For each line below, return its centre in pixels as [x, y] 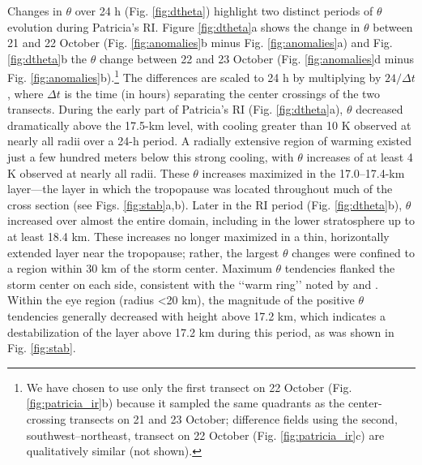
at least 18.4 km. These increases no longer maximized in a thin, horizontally [198, 236]
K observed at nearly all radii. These [98, 172]
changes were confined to [353, 252]
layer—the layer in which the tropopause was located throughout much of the [200, 189]
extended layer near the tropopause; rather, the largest [143, 252]
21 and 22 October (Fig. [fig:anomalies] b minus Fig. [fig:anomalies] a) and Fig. [200, 43]
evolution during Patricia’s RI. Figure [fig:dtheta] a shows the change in [184, 26]
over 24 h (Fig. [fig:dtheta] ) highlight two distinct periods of [224, 11]
